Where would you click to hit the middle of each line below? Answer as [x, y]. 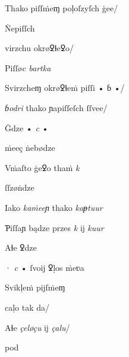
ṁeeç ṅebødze [30, 148]
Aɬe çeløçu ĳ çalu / [37, 327]
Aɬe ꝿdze [21, 247]
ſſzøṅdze [20, 187]
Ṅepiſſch [20, 28]
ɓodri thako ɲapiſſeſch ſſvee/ [56, 107]
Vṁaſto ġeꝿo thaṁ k [42, 167]
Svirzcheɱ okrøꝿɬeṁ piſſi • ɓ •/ [65, 88]
